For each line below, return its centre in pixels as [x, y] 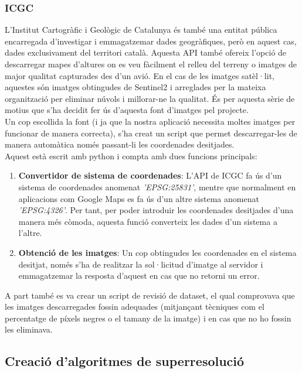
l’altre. [30, 233]
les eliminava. [29, 329]
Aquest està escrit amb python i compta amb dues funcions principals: [131, 155]
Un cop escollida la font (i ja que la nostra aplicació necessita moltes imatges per [150, 121]
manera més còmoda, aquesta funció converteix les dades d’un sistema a [148, 221]
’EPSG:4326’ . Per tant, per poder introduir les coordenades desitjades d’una [156, 210]
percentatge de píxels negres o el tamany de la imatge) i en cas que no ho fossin [148, 318]
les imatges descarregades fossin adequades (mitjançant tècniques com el [135, 307]
